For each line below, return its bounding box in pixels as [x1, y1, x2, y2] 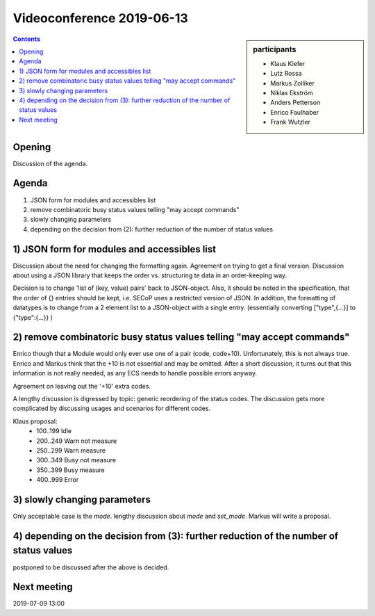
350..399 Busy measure [36, 466, 105, 474]
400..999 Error [36, 476, 79, 484]
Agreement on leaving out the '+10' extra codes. [12, 382, 151, 390]
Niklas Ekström [270, 88, 313, 97]
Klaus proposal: [12, 417, 58, 425]
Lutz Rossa [270, 70, 302, 78]
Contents [12, 35, 41, 43]
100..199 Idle [36, 427, 72, 435]
